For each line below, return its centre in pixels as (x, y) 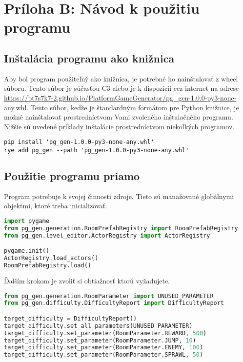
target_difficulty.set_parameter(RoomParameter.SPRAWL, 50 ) (104, 355)
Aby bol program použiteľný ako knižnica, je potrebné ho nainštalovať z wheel (121, 78)
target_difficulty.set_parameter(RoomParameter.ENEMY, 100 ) (104, 348)
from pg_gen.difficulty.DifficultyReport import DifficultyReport (114, 303)
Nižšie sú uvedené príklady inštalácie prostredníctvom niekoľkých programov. (119, 126)
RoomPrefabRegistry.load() (48, 266)
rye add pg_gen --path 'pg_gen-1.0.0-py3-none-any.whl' (97, 150)
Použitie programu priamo (72, 176)
